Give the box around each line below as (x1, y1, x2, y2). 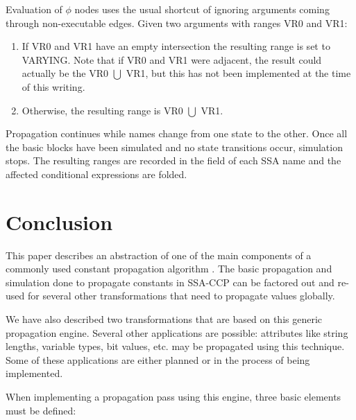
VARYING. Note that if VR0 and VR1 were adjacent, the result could (22, 52, 322, 67)
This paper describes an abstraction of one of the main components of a (6, 247, 312, 262)
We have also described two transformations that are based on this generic (6, 312, 323, 326)
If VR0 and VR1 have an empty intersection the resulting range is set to (22, 39, 330, 53)
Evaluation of (6, 2, 62, 16)
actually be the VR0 (22, 66, 109, 80)
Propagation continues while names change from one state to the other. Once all (6, 126, 348, 141)
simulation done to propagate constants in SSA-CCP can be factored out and (6, 274, 334, 289)
